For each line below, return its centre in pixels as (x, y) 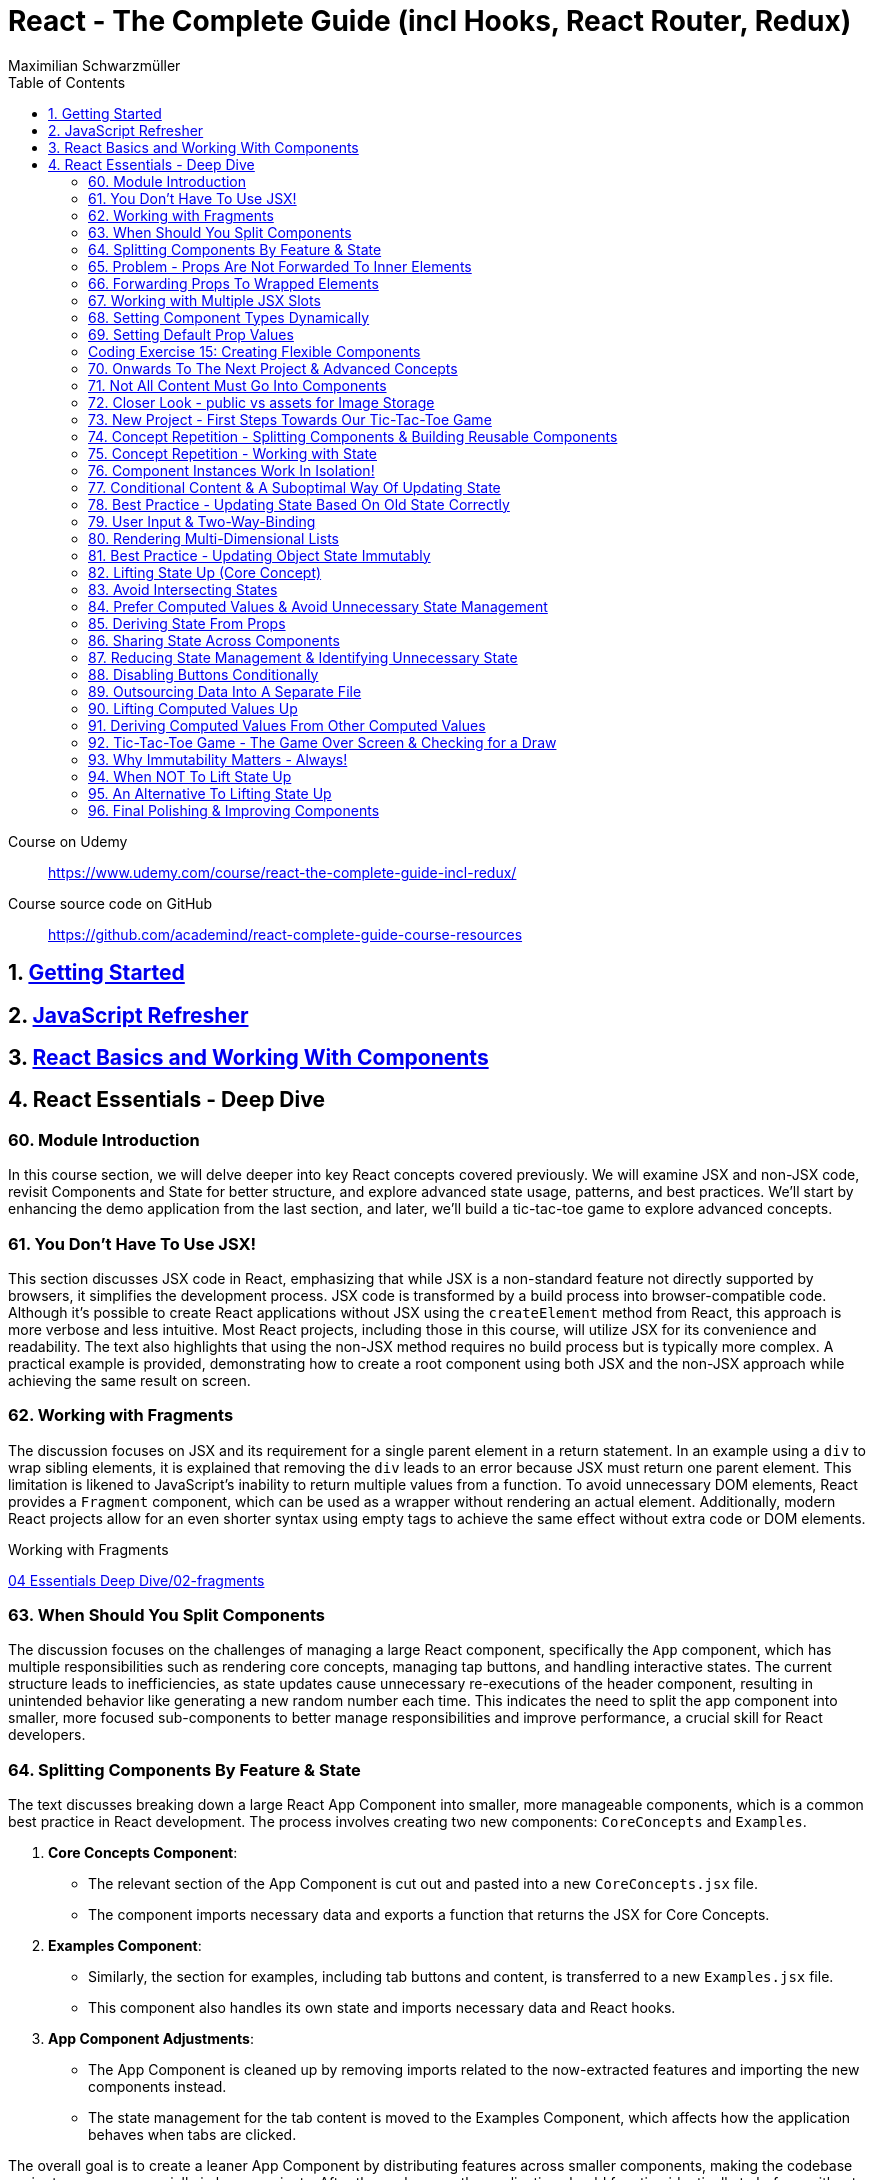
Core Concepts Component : (143, 1853)
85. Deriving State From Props (187, 623)
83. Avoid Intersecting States (183, 589)
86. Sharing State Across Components (214, 640)
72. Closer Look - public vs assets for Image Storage (261, 402)
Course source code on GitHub (110, 903)
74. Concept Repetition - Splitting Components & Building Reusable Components (353, 436)
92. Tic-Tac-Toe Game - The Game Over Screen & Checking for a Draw (322, 742)
